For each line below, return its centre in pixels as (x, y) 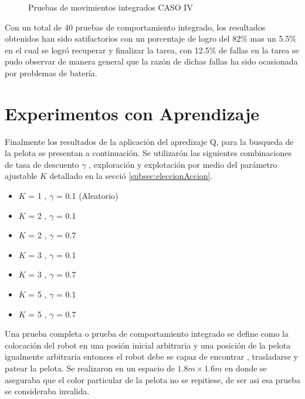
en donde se (246, 368)
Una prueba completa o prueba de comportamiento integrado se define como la (147, 334)
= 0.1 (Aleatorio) (87, 196)
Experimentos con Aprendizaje (132, 113)
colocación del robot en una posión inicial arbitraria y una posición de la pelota (148, 345)
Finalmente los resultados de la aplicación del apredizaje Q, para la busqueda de (149, 141)
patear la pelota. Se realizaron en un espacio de (90, 368)
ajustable (21, 176)
